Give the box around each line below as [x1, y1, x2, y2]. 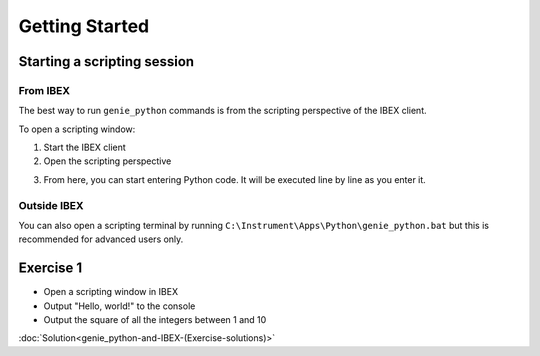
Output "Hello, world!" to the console [43, 300, 196, 312]
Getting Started [18, 15, 150, 37]
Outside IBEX [18, 198, 84, 212]
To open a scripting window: [18, 123, 136, 135]
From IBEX [18, 83, 70, 97]
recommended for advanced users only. [18, 233, 184, 245]
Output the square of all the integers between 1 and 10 [43, 314, 267, 326]
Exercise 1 [18, 260, 83, 277]
